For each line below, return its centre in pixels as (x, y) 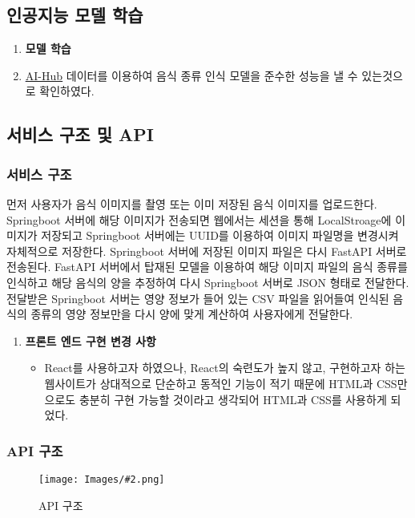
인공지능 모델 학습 (75, 15)
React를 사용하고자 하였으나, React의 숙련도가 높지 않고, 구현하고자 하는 (225, 368)
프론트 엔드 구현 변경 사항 (91, 340)
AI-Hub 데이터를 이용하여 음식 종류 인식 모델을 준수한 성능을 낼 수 (191, 75)
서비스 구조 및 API (80, 134)
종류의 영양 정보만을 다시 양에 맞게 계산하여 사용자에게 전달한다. (192, 314)
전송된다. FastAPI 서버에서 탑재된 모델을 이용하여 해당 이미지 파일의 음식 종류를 (207, 267)
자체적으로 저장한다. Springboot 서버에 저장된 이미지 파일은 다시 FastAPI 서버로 (207, 251)
